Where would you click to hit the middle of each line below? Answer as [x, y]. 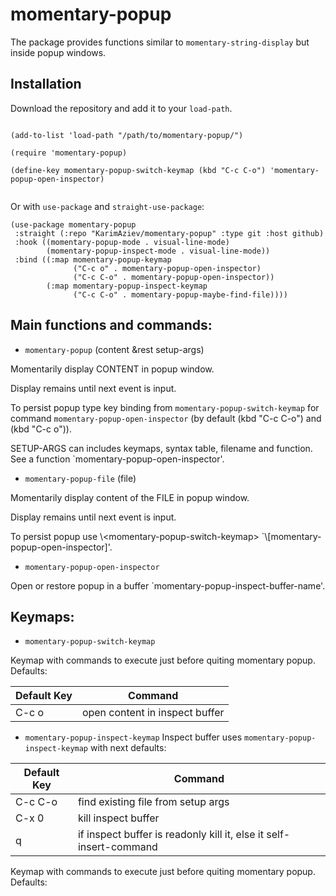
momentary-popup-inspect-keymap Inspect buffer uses [133, 737]
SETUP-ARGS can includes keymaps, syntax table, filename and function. [161, 448]
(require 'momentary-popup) [69, 153]
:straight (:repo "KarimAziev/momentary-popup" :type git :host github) [169, 233]
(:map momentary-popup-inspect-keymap [127, 286]
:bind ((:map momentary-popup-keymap [93, 259]
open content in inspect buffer [153, 713]
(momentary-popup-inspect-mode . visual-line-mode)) [158, 251]
